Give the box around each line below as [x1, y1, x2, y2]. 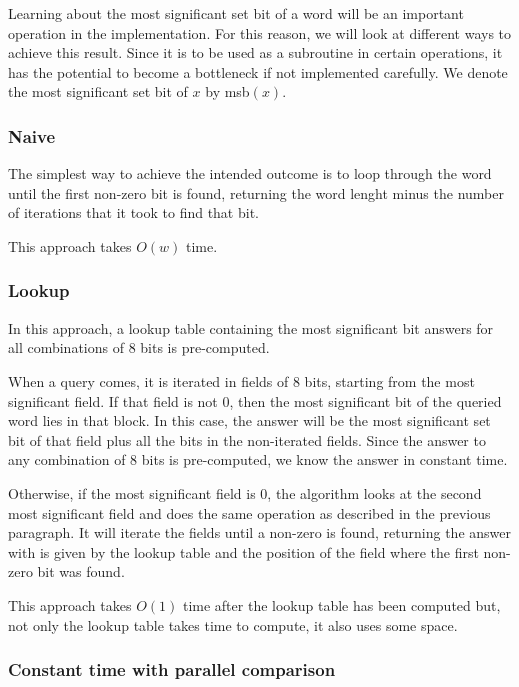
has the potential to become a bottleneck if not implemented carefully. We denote [8, 61, 508, 82]
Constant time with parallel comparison [8, 657, 336, 682]
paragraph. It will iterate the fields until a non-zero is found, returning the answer [8, 522, 511, 543]
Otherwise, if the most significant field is [8, 482, 256, 503]
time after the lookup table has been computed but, [182, 594, 501, 615]
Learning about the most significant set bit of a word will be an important [8, 3, 464, 23]
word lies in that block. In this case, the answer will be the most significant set [8, 410, 491, 431]
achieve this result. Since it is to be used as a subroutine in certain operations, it [8, 42, 503, 63]
